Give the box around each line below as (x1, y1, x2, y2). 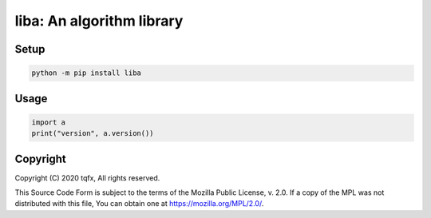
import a (31, 117, 66, 127)
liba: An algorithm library (14, 12, 184, 30)
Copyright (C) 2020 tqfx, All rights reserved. (14, 172, 160, 183)
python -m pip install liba (31, 69, 141, 77)
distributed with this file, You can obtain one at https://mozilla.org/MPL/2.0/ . (14, 199, 264, 208)
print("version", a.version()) (31, 129, 155, 138)
